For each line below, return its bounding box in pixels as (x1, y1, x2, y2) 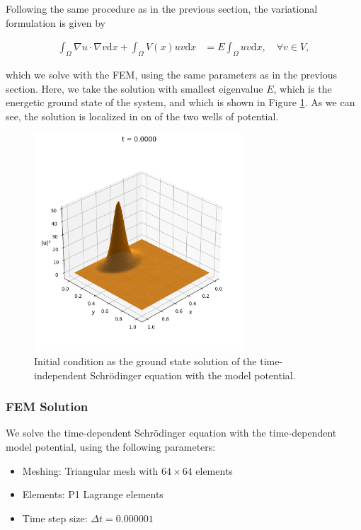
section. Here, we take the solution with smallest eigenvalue (6, 81, 263, 96)
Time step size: (22, 510, 88, 525)
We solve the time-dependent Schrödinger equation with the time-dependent (6, 425, 337, 440)
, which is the (273, 81, 332, 96)
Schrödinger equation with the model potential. (90, 367, 296, 382)
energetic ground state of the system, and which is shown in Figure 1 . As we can (6, 95, 355, 110)
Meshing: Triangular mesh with (22, 463, 159, 478)
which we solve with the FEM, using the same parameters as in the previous (6, 67, 337, 82)
